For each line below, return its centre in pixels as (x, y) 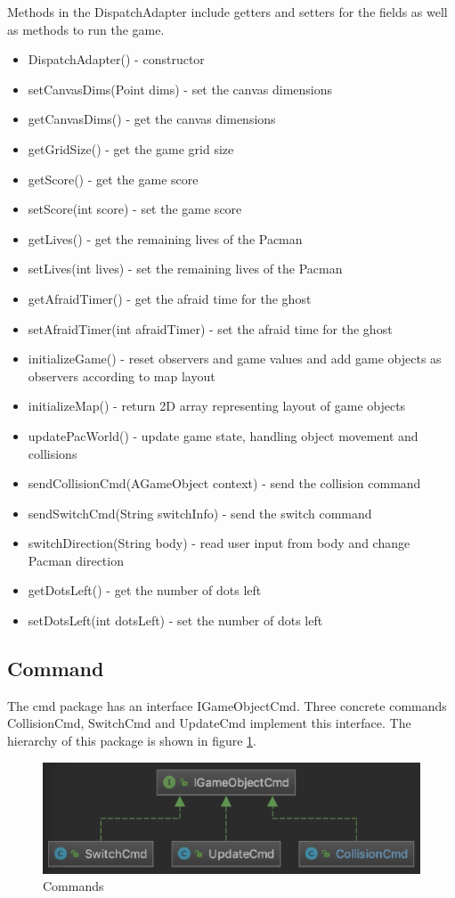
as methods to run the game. (86, 29)
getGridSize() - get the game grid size (131, 148)
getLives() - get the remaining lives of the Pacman (165, 238)
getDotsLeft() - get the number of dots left (145, 590)
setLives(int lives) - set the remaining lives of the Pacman (185, 269)
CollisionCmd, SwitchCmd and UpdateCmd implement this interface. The (209, 723)
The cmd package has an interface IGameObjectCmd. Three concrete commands (227, 705)
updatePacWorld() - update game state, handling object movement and (223, 435)
